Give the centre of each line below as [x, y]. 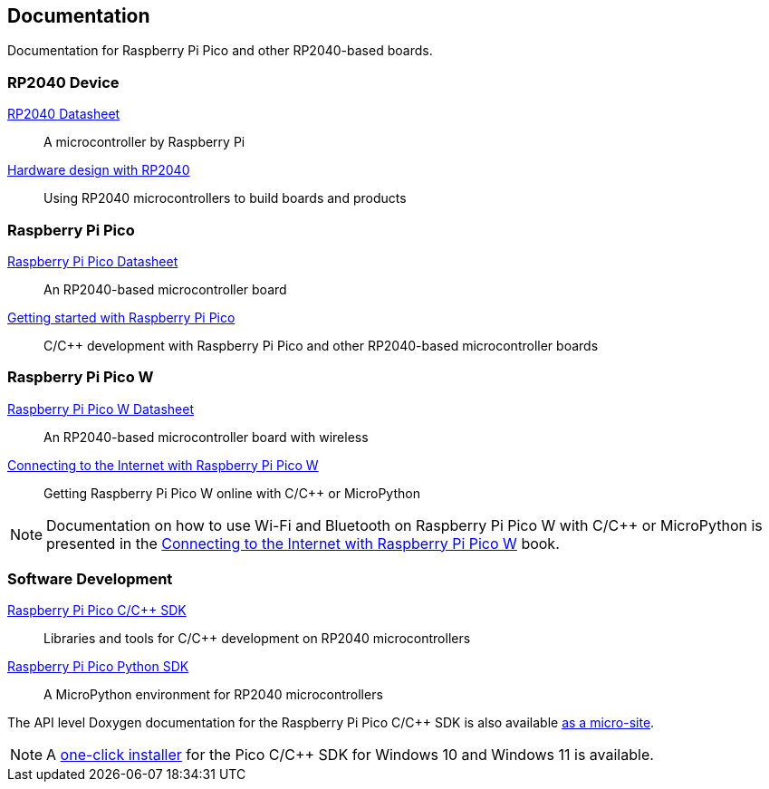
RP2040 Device [63, 82]
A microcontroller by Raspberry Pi [144, 142]
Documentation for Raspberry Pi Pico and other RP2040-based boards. [220, 51]
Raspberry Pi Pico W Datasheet [101, 409]
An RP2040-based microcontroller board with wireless [206, 437]
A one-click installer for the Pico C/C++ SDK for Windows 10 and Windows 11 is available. [350, 755]
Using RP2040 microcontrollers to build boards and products [225, 198]
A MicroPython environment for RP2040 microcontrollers [213, 695]
